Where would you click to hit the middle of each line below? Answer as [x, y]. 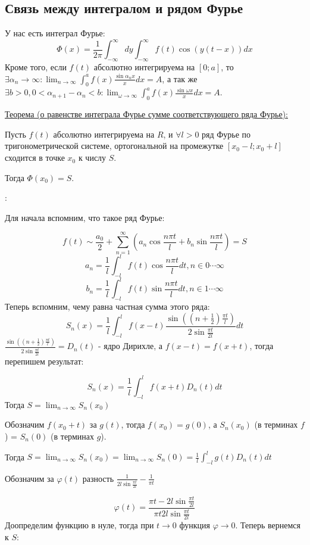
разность [98, 478]
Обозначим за [29, 478]
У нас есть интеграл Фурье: [55, 33]
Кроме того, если [36, 67]
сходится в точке [35, 158]
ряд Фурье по [226, 134]
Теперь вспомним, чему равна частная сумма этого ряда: [107, 306]
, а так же [180, 78]
